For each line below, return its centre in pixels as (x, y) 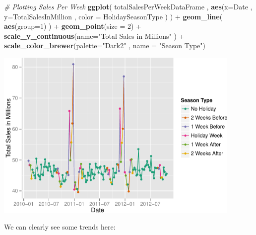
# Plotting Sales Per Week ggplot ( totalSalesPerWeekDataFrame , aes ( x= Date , (128, 6)
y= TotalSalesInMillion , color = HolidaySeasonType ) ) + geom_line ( (113, 16)
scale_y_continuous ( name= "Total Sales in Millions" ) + (94, 36)
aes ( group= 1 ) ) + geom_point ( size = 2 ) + (73, 26)
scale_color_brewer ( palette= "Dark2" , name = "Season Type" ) (105, 45)
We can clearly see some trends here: (60, 227)
